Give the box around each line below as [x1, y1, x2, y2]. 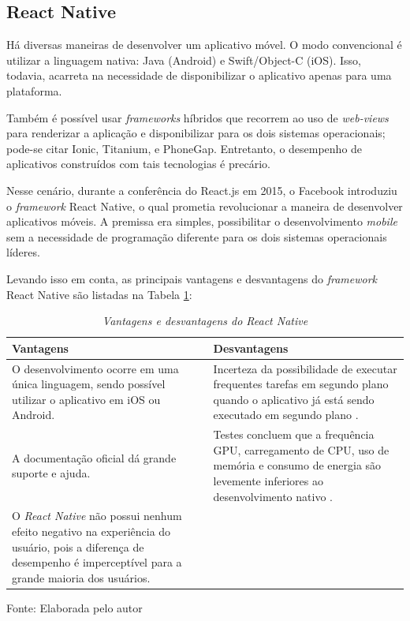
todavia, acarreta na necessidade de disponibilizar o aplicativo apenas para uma [6, 67, 392, 84]
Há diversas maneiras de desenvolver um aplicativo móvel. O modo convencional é [6, 36, 402, 53]
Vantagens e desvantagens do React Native [102, 312, 308, 329]
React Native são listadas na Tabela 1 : [6, 286, 192, 302]
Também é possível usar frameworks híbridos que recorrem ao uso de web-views [6, 109, 389, 125]
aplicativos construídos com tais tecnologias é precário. [6, 155, 270, 172]
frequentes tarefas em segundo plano [213, 376, 389, 392]
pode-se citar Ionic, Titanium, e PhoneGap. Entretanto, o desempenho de [6, 140, 363, 156]
